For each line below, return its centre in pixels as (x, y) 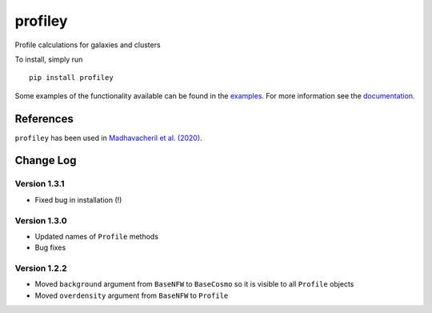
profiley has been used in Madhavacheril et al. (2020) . (109, 138)
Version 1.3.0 (41, 220)
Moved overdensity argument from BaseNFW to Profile (132, 295)
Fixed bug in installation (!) (78, 199)
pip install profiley (71, 78)
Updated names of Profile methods (97, 236)
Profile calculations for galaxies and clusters (88, 45)
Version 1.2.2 (41, 268)
